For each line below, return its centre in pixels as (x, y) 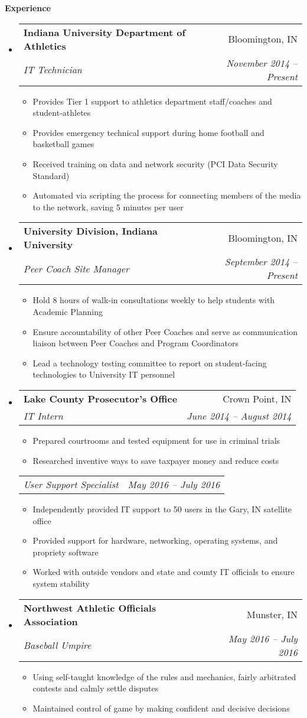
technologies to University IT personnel (104, 374)
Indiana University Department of (104, 32)
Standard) (51, 175)
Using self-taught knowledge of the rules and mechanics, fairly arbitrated (164, 676)
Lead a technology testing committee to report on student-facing (150, 363)
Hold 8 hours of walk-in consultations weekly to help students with (154, 300)
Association (50, 621)
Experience (28, 8)
